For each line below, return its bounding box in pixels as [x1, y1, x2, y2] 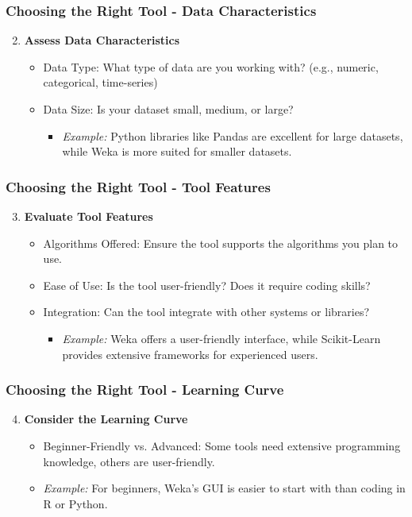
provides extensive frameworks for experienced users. [62, 345, 318, 362]
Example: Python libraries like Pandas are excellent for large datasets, [62, 127, 403, 144]
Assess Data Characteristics [24, 32, 180, 48]
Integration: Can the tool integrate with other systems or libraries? [43, 303, 370, 320]
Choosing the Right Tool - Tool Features [6, 176, 271, 196]
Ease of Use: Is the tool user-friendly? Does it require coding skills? [43, 276, 371, 293]
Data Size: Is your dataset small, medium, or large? [43, 101, 294, 117]
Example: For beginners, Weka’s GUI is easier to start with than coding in [43, 480, 406, 496]
